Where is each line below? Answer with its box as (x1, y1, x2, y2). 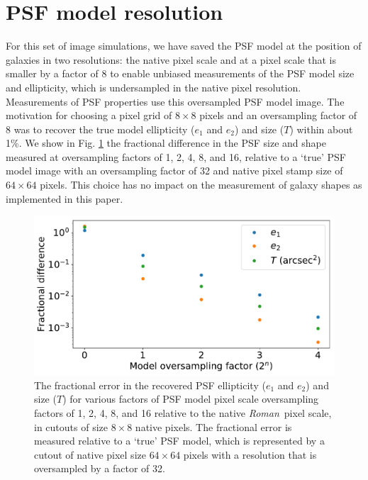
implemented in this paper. (6, 191, 123, 206)
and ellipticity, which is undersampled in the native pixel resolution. (6, 79, 301, 94)
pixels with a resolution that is (183, 447, 317, 462)
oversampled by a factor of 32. (34, 461, 165, 476)
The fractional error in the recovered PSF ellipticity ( (34, 377, 266, 392)
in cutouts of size (34, 419, 108, 434)
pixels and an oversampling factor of (199, 108, 357, 123)
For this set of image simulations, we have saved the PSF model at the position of (6, 38, 362, 53)
